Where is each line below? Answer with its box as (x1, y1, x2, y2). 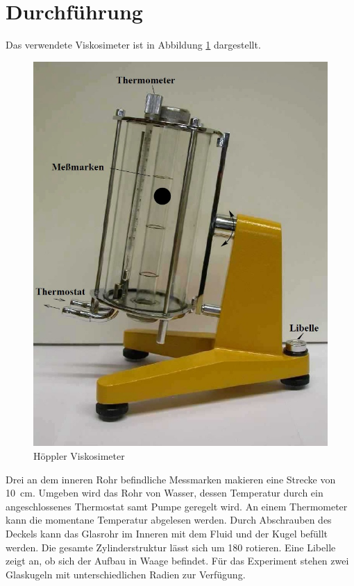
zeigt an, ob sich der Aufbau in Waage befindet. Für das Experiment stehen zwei (6, 553, 349, 568)
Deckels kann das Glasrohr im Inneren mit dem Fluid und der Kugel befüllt (6, 526, 328, 540)
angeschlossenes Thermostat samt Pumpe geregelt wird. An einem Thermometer (6, 499, 348, 513)
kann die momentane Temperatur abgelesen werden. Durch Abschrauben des (6, 512, 332, 527)
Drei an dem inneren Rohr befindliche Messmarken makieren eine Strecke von (6, 472, 336, 486)
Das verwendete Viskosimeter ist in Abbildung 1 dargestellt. (6, 37, 261, 52)
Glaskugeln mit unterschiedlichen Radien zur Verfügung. (6, 567, 246, 581)
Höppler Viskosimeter (33, 449, 125, 463)
